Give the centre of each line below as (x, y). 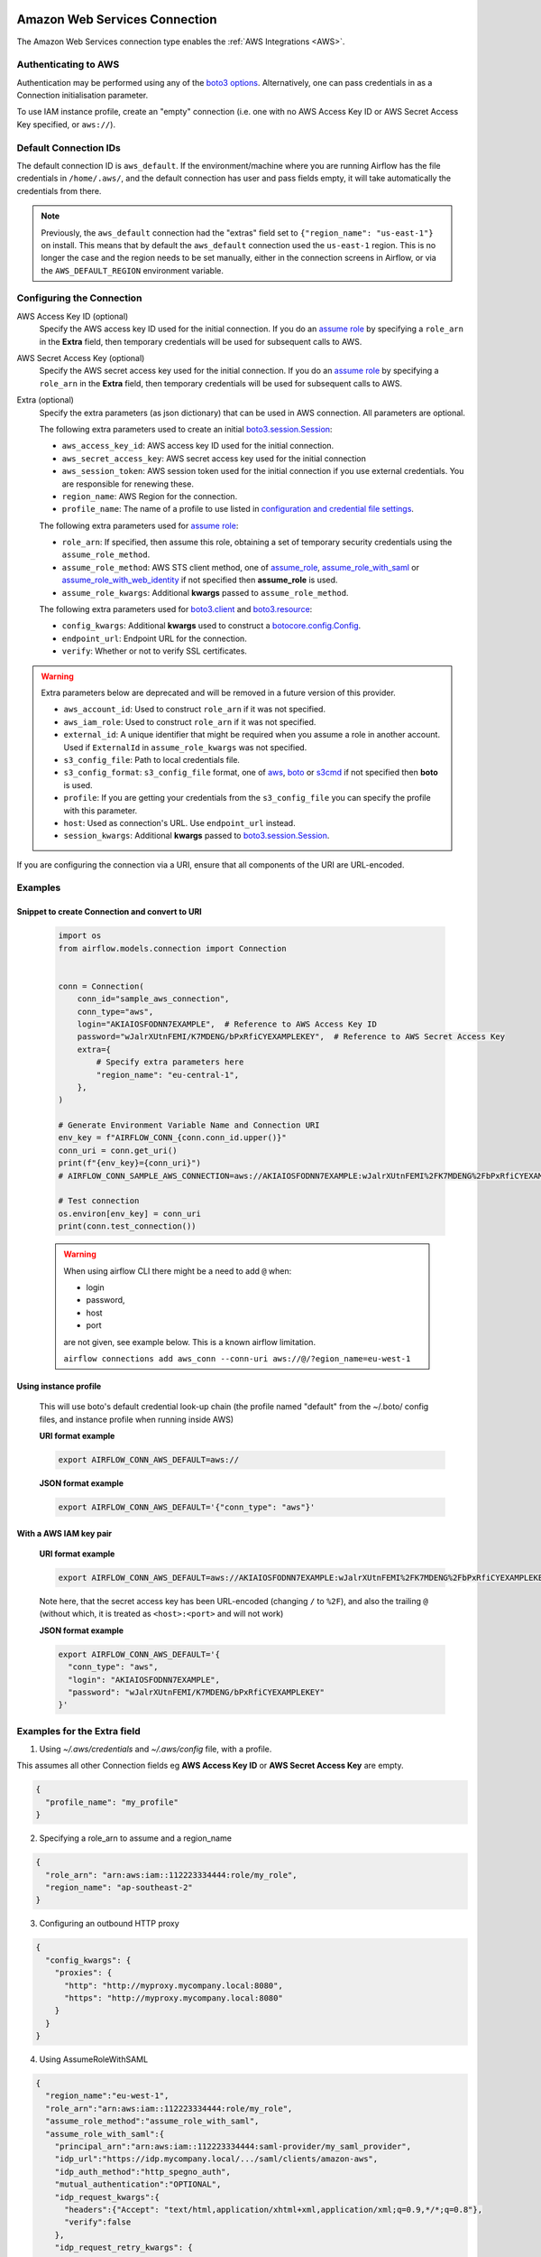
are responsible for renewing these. (128, 484)
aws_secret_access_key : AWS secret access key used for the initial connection (214, 458)
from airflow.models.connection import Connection (173, 948)
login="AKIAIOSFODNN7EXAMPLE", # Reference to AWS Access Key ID (227, 1024)
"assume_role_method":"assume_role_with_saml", (152, 2121)
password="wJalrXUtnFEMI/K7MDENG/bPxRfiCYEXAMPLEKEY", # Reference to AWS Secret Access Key (291, 1037)
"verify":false (98, 2222)
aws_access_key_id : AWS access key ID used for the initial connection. (198, 446)
